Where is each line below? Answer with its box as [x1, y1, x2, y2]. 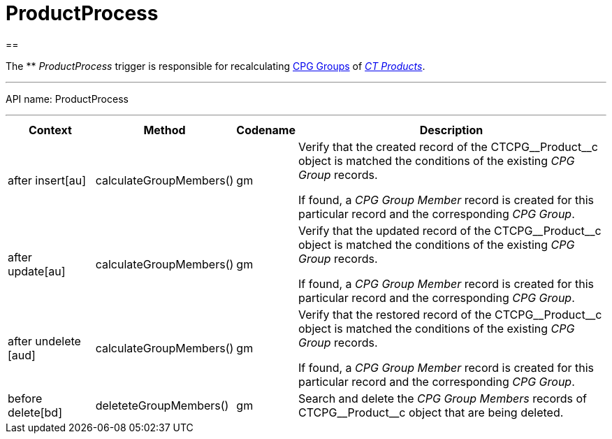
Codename [236, 122, 296, 137]
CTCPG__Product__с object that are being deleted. [298, 405, 564, 419]
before [8, 391, 43, 405]
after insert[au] [8, 173, 87, 187]
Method [143, 122, 186, 137]
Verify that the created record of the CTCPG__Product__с [298, 139, 598, 154]
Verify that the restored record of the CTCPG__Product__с [298, 307, 602, 322]
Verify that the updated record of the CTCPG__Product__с [298, 223, 602, 238]
